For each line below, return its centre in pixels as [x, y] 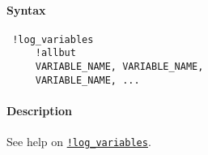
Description [40, 111]
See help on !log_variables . [79, 142]
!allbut [55, 53]
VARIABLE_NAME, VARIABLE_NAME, [119, 67]
